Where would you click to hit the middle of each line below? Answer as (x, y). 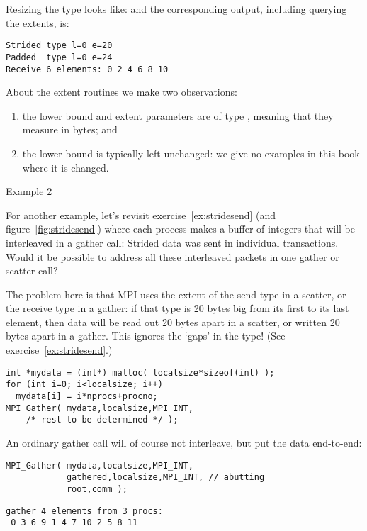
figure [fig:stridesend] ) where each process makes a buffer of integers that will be (181, 229)
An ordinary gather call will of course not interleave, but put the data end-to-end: (184, 442)
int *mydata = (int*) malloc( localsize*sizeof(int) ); (140, 373)
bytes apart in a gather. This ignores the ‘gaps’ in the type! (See (146, 336)
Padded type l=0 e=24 (59, 57)
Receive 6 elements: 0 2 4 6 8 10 (87, 69)
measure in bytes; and (70, 129)
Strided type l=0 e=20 (59, 46)
